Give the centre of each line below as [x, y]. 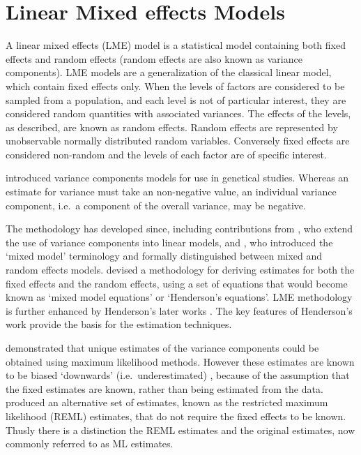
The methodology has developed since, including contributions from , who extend [179, 229]
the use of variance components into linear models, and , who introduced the [169, 242]
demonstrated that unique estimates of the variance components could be [162, 348]
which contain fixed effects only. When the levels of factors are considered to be [175, 85]
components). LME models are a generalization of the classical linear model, [169, 72]
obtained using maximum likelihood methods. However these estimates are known [180, 361]
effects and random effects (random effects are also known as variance [154, 58]
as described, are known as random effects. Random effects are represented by [172, 127]
